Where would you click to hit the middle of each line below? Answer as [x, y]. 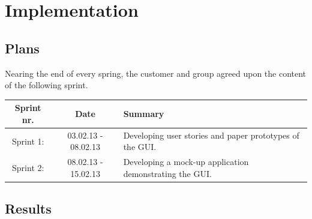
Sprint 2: [28, 167]
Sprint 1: [28, 141]
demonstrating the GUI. [167, 173]
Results [28, 208]
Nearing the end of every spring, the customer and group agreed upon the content [156, 73]
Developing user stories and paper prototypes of [211, 135]
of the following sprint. [46, 85]
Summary [144, 114]
